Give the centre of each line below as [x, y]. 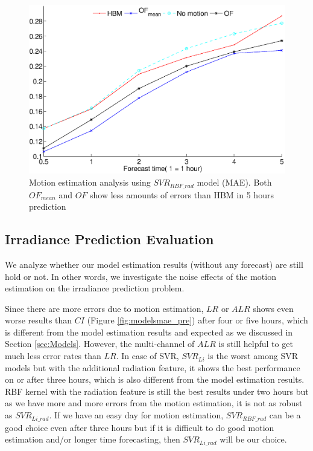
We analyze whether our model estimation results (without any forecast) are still [154, 264]
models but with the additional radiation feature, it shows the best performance [153, 367]
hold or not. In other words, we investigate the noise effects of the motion [141, 276]
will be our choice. [253, 439]
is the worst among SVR [253, 356]
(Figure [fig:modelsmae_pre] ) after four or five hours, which [198, 320]
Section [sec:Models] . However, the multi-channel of [100, 344]
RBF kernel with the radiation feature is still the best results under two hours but [157, 391]
